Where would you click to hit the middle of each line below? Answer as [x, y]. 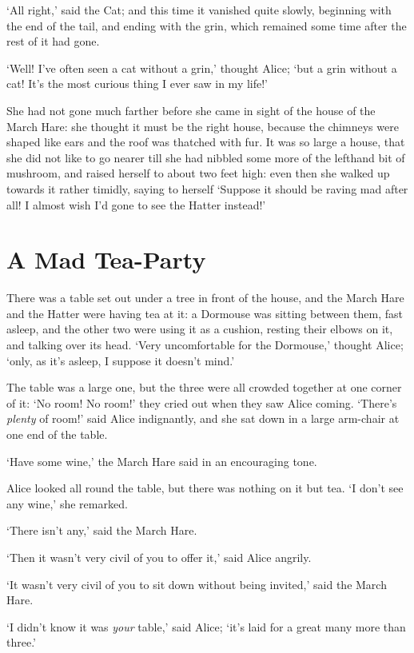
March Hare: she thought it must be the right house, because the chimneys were [203, 126]
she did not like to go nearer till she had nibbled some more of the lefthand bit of [206, 157]
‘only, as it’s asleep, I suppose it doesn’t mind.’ [121, 360]
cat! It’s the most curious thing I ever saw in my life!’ [137, 84]
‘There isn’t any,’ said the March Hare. [102, 530]
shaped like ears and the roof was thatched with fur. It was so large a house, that [206, 142]
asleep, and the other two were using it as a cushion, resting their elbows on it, [200, 329]
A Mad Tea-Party [106, 259]
